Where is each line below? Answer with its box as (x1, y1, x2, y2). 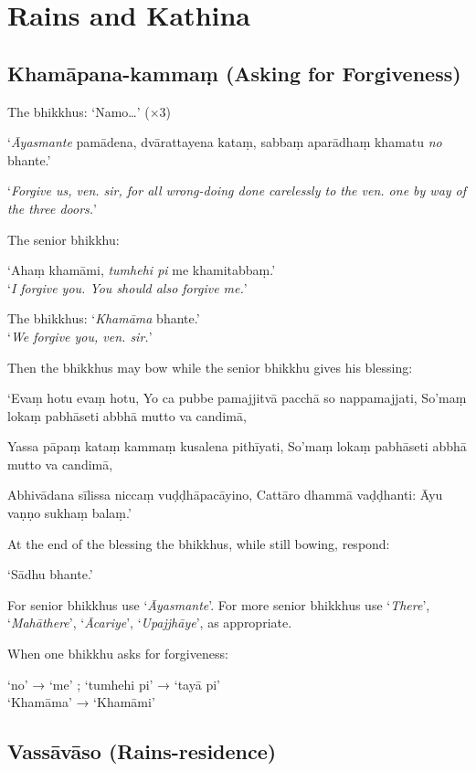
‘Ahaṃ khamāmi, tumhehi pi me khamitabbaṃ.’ (7, 260, 276, 280)
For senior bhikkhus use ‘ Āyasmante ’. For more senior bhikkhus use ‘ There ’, (7, 595, 430, 614)
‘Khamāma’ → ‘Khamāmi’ (7, 692, 155, 712)
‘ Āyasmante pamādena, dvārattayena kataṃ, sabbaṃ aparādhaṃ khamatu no (7, 132, 442, 152)
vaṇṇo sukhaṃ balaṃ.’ (7, 503, 132, 523)
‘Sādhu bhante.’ (7, 565, 93, 584)
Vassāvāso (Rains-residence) (7, 737, 277, 766)
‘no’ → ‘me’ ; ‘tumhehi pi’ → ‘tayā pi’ (7, 674, 220, 693)
